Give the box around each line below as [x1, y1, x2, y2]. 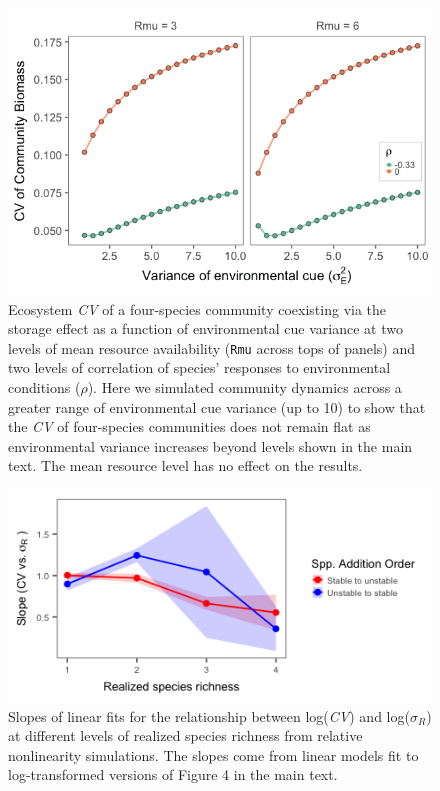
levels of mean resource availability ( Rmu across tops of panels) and [8, 337, 416, 358]
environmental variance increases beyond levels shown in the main [8, 435, 413, 456]
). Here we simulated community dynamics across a [87, 376, 402, 397]
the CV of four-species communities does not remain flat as [8, 416, 371, 437]
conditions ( [8, 376, 81, 397]
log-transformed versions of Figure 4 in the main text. [8, 764, 338, 785]
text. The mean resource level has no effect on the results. [8, 455, 363, 476]
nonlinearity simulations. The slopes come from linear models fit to [8, 744, 419, 765]
